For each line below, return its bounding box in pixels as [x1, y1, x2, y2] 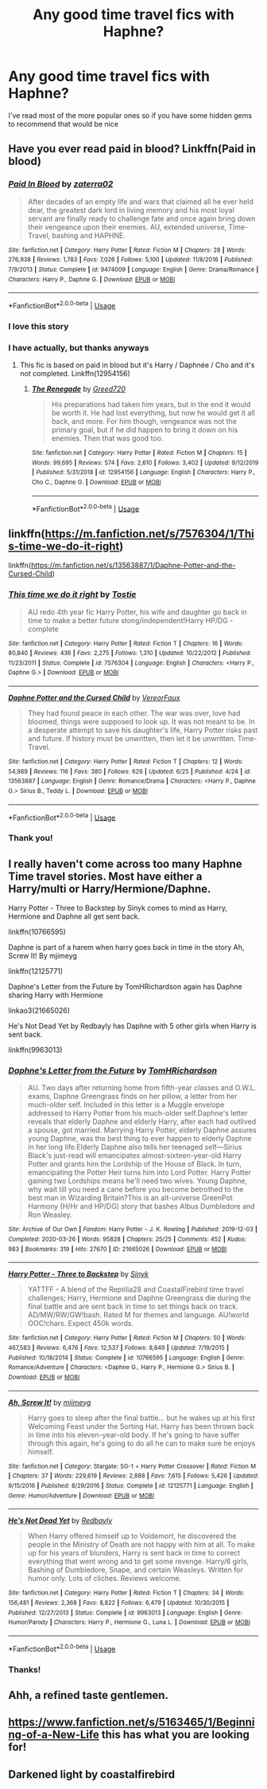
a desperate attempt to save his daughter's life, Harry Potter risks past [27, 725, 258, 735]
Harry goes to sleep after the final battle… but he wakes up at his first [27, 1413, 256, 1422]
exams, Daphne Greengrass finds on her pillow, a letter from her [27, 1092, 238, 1101]
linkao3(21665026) [8, 1006, 70, 1015]
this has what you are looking [101, 1728, 250, 1742]
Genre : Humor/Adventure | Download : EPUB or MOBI [8, 1492, 155, 1500]
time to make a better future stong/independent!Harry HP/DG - [27, 615, 234, 625]
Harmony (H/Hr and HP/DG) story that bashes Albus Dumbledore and [27, 1202, 256, 1211]
